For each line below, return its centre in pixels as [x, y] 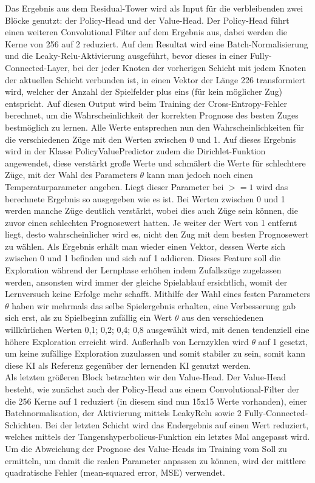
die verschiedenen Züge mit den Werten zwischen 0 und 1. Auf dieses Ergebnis [151, 139]
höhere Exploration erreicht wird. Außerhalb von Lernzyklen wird [127, 341]
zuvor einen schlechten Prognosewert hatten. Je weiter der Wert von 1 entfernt [151, 222]
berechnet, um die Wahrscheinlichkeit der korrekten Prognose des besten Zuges [152, 115]
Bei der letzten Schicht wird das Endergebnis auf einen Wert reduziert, [177, 424]
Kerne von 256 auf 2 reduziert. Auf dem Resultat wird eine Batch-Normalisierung [157, 43]
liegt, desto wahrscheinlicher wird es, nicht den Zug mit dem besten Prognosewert [157, 234]
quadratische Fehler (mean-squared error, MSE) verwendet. [115, 472]
